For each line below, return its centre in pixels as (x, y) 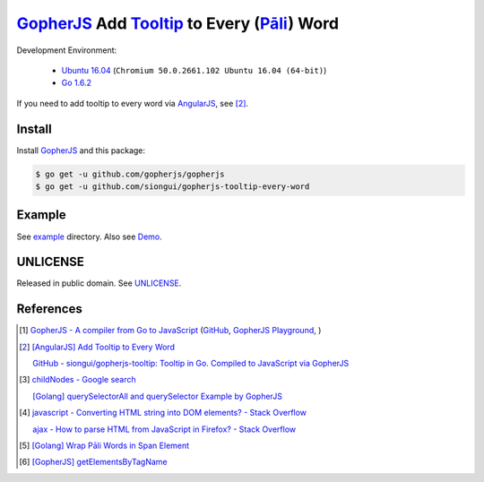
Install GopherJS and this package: (81, 150)
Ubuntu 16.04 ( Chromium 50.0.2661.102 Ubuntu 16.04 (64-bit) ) (194, 70)
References (49, 309)
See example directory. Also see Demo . (90, 237)
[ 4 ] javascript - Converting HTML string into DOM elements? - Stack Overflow (163, 413)
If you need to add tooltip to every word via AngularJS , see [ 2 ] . (133, 103)
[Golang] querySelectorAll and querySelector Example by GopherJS (157, 396)
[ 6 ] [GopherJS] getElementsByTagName (93, 462)
